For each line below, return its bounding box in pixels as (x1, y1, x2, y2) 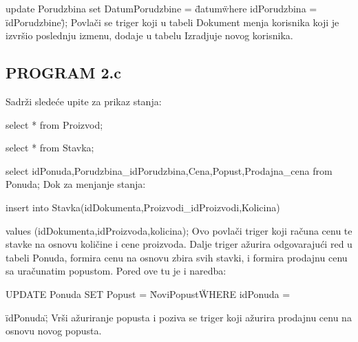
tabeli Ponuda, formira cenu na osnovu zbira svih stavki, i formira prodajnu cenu (6, 250, 348, 264)
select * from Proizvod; (6, 117, 103, 131)
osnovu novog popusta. (6, 323, 102, 338)
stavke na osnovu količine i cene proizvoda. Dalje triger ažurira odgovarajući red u (6, 237, 352, 251)
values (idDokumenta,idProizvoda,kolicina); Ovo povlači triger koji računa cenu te (6, 223, 352, 237)
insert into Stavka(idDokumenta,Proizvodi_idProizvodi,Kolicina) (6, 200, 280, 214)
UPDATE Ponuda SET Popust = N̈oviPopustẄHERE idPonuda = (6, 286, 291, 301)
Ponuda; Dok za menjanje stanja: (6, 177, 146, 191)
